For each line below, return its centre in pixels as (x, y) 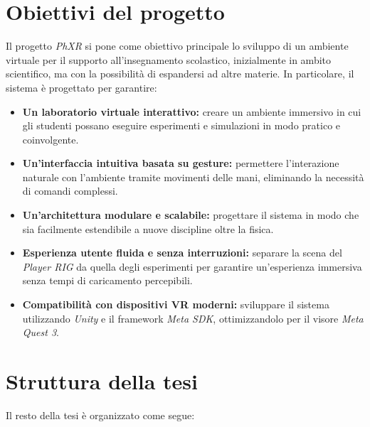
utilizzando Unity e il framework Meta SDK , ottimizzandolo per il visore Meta (193, 318)
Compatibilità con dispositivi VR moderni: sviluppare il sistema (176, 304)
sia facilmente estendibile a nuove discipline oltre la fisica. (148, 228)
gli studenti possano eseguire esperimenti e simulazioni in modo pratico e (181, 125)
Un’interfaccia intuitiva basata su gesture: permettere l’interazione (181, 163)
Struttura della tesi (102, 381)
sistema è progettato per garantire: (81, 87)
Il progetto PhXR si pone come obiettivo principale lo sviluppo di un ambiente (177, 46)
